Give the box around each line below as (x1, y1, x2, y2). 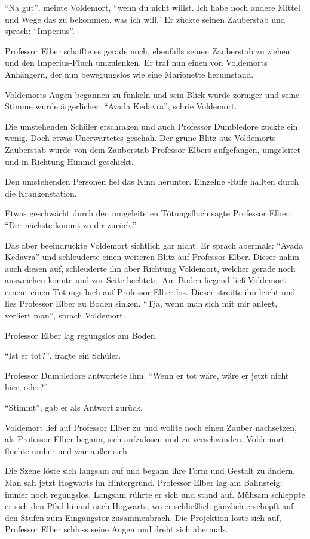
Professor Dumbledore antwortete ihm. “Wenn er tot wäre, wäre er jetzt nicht (5, 369, 289, 381)
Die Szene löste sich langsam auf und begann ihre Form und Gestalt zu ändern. (5, 464, 296, 477)
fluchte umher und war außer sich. (5, 444, 130, 457)
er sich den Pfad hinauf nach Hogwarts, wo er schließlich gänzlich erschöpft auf (5, 500, 294, 512)
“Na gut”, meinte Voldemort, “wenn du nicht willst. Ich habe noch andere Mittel (5, 1, 300, 13)
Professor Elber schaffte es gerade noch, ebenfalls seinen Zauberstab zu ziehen (5, 44, 290, 57)
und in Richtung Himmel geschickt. (5, 155, 134, 167)
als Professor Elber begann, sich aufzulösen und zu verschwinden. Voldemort (5, 433, 285, 445)
